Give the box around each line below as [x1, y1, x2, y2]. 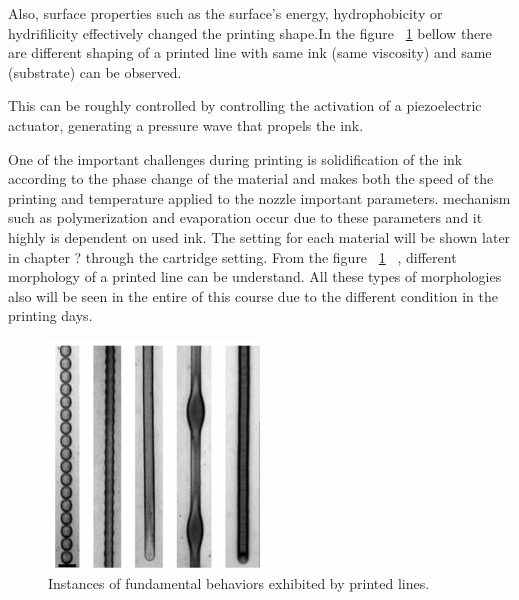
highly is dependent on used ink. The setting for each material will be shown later [8, 226, 511, 247]
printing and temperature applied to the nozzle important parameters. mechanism [8, 187, 511, 208]
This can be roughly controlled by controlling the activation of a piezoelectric [8, 95, 482, 116]
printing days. [8, 305, 93, 326]
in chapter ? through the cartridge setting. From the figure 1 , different [8, 246, 457, 267]
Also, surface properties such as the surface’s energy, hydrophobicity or [8, 3, 443, 23]
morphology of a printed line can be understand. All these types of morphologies [8, 266, 502, 287]
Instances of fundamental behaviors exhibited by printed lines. [48, 573, 430, 594]
